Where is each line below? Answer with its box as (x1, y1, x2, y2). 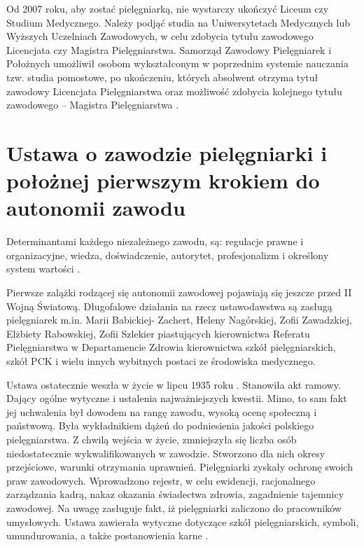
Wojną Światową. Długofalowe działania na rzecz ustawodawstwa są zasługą (6, 298, 332, 313)
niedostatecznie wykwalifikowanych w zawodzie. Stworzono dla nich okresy (6, 445, 325, 460)
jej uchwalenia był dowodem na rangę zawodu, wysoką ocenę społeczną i (6, 404, 317, 419)
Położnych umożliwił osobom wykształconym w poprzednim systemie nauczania (6, 56, 349, 71)
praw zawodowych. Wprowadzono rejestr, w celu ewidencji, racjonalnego (6, 473, 316, 487)
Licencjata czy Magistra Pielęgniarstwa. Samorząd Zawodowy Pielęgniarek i (6, 42, 332, 57)
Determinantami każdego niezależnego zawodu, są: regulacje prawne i (6, 234, 304, 249)
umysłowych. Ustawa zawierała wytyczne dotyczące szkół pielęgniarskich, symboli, (6, 514, 359, 529)
